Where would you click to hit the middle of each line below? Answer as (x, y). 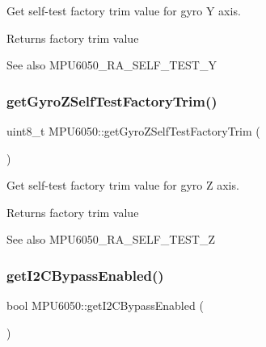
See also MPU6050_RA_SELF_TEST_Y (112, 65)
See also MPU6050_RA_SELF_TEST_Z (111, 239)
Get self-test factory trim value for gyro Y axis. (124, 10)
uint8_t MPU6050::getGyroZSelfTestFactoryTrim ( (133, 131)
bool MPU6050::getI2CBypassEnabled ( (105, 305)
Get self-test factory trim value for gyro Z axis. (123, 185)
